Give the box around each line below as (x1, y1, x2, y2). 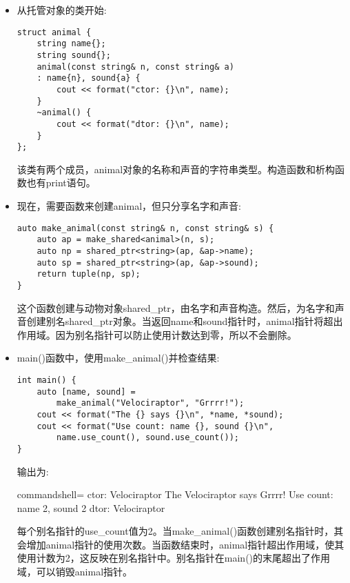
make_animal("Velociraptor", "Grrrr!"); (56, 398, 245, 408)
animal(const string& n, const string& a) (37, 61, 234, 72)
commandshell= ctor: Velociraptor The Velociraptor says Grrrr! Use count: (17, 487, 333, 502)
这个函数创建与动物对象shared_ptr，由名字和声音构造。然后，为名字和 (17, 300, 335, 315)
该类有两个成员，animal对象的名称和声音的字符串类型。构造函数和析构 (17, 161, 336, 176)
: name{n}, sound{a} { (37, 73, 141, 83)
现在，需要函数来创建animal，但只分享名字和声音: (17, 199, 241, 213)
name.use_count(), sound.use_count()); (56, 433, 239, 443)
